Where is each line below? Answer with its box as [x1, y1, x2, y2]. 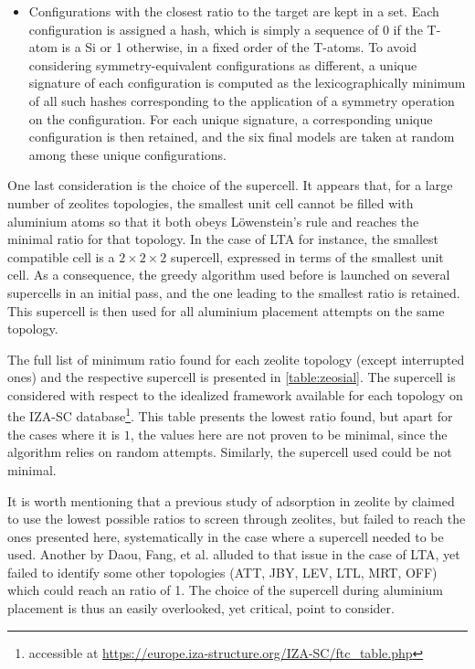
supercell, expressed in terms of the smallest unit [170, 247, 444, 266]
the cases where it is [7, 424, 121, 443]
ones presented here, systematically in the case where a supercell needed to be [7, 526, 444, 546]
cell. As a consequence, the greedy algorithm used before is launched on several [7, 265, 450, 284]
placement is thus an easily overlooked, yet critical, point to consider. [7, 599, 395, 618]
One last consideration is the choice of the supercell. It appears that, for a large [7, 175, 453, 195]
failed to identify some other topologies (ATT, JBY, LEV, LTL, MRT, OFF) [7, 562, 438, 581]
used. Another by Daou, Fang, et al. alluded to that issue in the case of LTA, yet [7, 545, 460, 564]
